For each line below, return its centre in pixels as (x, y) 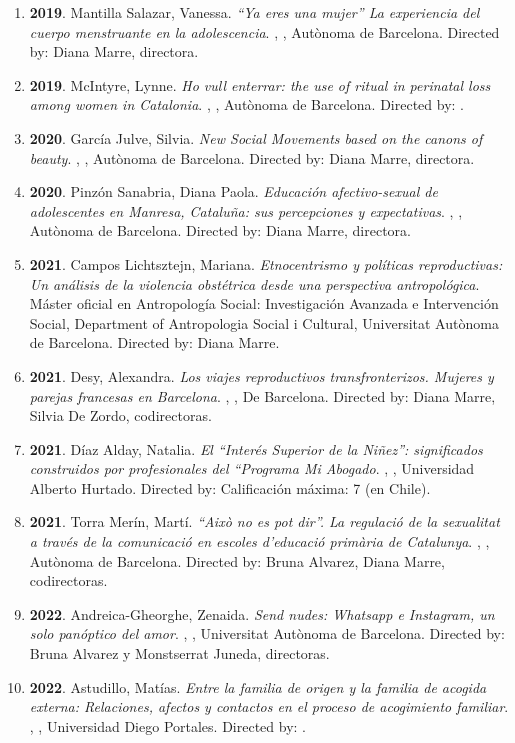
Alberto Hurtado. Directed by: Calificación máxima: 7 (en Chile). (230, 487)
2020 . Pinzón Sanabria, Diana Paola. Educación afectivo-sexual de (233, 191)
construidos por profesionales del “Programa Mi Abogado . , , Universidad (252, 468)
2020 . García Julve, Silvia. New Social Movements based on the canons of (256, 137)
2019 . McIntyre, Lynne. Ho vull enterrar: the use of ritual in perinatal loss (260, 84)
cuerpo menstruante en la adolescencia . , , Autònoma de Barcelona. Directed (264, 31)
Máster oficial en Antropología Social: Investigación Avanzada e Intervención (264, 303)
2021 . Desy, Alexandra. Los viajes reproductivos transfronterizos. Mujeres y (261, 375)
